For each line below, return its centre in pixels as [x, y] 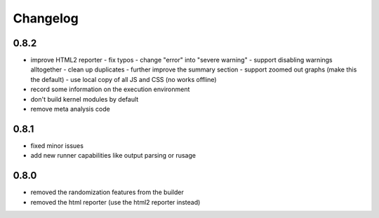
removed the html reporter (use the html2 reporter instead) [115, 202]
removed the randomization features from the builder [107, 192]
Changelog [46, 18]
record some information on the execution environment [110, 89]
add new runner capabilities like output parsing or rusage [113, 156]
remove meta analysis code [70, 109]
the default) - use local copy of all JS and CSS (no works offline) [124, 79]
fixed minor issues [57, 145]
